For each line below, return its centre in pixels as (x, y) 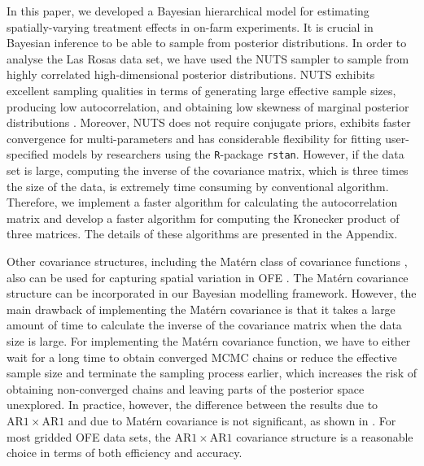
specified (28, 154)
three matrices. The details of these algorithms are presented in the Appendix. (202, 234)
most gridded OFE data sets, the (89, 436)
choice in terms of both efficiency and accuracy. (125, 453)
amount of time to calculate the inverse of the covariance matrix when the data (204, 325)
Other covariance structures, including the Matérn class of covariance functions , (207, 261)
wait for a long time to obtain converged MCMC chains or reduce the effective (202, 357)
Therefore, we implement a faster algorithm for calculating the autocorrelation (202, 202)
